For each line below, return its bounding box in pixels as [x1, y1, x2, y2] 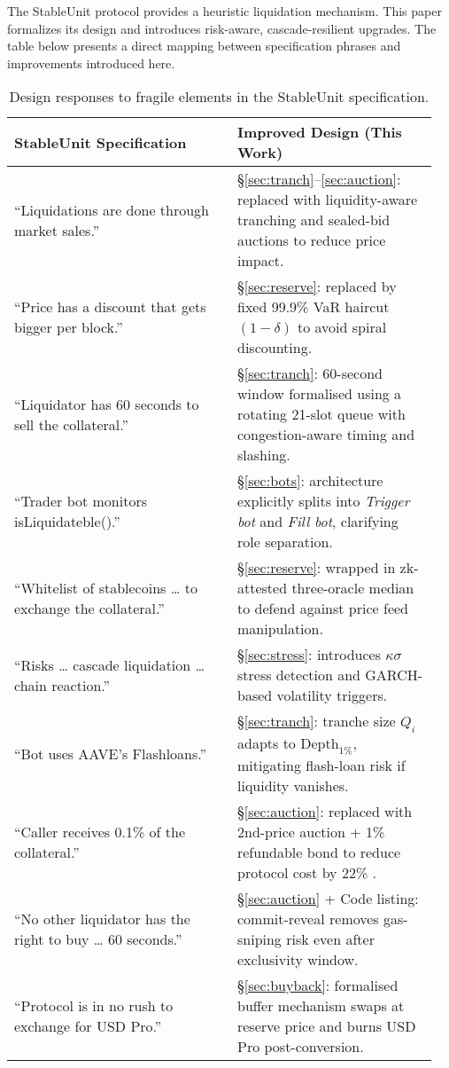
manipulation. [236, 618, 323, 640]
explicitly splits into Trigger [236, 491, 410, 512]
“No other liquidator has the [14, 907, 190, 929]
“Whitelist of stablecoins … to [14, 577, 197, 599]
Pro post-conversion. [236, 1035, 364, 1056]
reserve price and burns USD [236, 1015, 416, 1036]
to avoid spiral [297, 317, 387, 338]
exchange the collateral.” [14, 598, 165, 619]
